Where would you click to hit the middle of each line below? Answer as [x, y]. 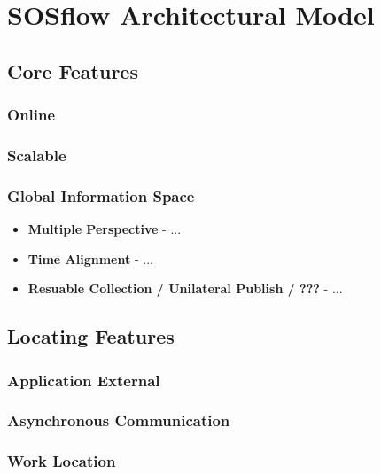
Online [31, 115]
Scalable [37, 155]
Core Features [73, 70]
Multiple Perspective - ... [105, 229]
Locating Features [91, 336]
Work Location [62, 461]
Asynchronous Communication [119, 420]
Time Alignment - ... [90, 258]
